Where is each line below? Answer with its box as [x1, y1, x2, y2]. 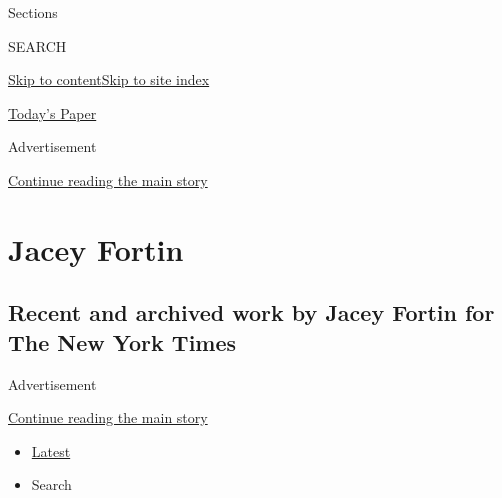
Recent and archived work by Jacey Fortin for [8, 297, 495, 328]
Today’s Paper [8, 102, 97, 123]
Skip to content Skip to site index [8, 69, 210, 90]
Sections [8, 2, 58, 22]
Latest [31, 440, 71, 461]
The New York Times [8, 326, 237, 357]
